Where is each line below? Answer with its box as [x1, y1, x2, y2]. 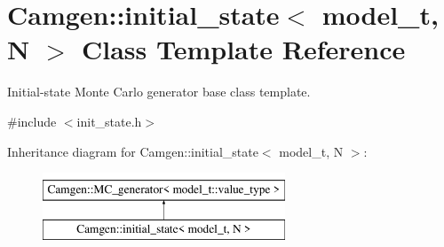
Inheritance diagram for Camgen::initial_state [7, 142, 258, 160]
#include [7, 112, 57, 130]
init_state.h [76, 112, 142, 130]
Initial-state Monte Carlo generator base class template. [7, 82, 311, 101]
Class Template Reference [81, 31, 406, 67]
